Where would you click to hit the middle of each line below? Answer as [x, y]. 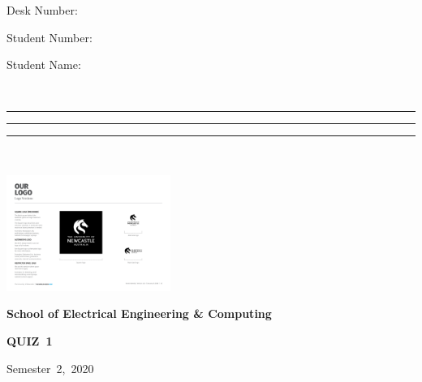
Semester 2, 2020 [50, 368]
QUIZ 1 [30, 341]
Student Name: [44, 64]
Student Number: [50, 37]
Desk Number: [42, 10]
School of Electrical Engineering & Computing [139, 313]
